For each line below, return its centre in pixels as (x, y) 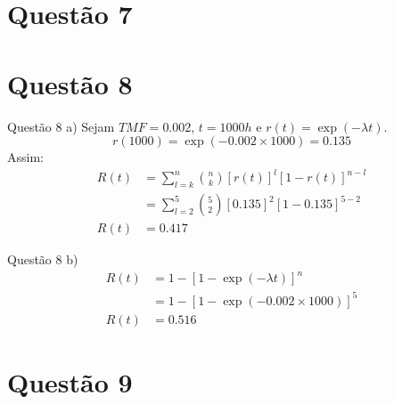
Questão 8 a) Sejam (61, 126)
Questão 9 (70, 381)
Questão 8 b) (43, 259)
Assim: (25, 157)
